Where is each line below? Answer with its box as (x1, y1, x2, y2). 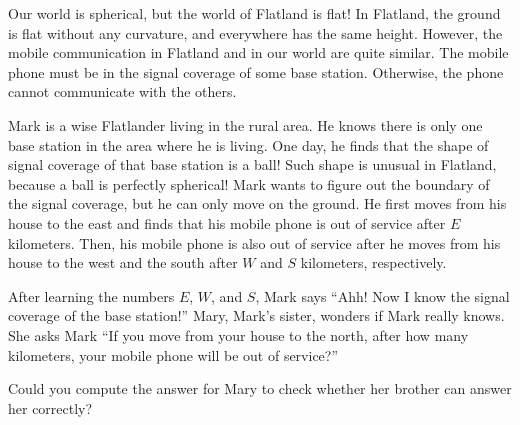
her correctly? (8, 397, 93, 418)
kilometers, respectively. (300, 252, 447, 273)
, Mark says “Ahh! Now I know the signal (255, 285, 510, 306)
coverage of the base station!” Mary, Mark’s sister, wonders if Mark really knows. (8, 305, 505, 326)
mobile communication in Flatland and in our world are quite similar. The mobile (8, 42, 509, 63)
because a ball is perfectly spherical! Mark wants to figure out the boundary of (8, 173, 490, 194)
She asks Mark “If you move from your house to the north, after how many (8, 324, 469, 345)
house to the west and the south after (8, 252, 238, 273)
